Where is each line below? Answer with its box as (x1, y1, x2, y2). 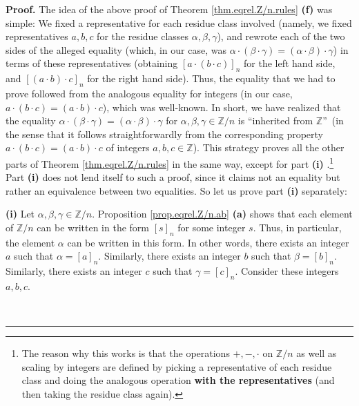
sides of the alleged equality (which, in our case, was (6, 42, 226, 57)
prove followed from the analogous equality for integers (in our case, (6, 86, 293, 100)
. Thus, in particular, (253, 220, 342, 234)
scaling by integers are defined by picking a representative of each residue (21, 359, 332, 374)
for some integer (177, 220, 246, 234)
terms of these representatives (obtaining (6, 56, 178, 70)
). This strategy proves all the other (193, 140, 345, 155)
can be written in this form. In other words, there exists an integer (67, 235, 349, 249)
